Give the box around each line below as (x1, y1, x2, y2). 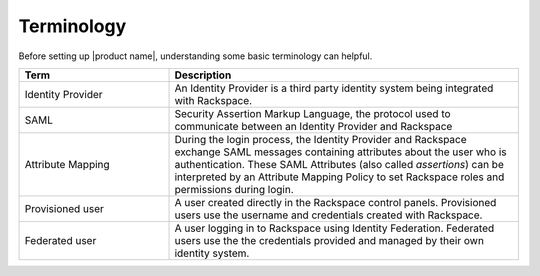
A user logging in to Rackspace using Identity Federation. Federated (174, 221, 495, 235)
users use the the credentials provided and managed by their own (174, 233, 485, 247)
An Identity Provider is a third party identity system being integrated (174, 81, 494, 95)
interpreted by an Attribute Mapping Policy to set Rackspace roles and (174, 170, 505, 184)
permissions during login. (174, 182, 294, 196)
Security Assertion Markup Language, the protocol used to (174, 106, 451, 120)
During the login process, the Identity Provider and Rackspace (174, 132, 467, 146)
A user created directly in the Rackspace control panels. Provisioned (174, 195, 497, 209)
